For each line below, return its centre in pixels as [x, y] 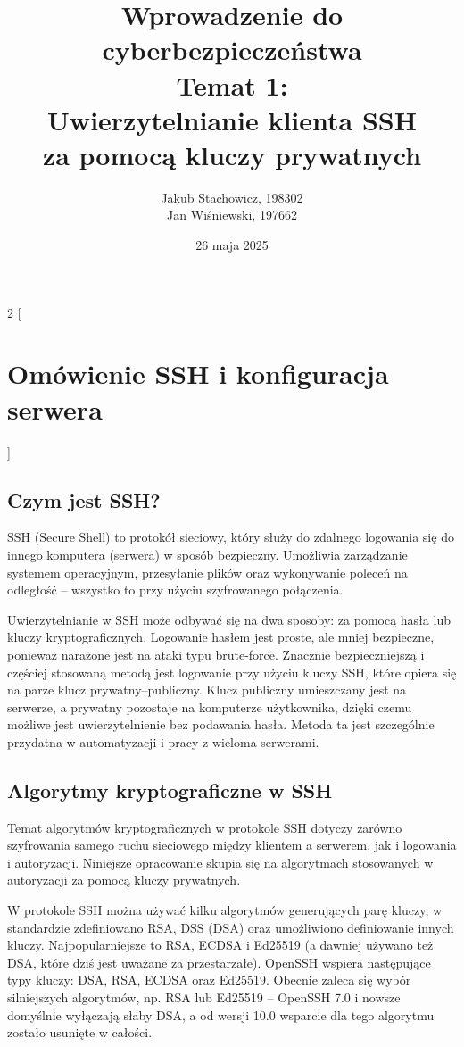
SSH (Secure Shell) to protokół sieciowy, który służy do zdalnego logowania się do [231, 537]
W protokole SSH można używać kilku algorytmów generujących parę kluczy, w [225, 910]
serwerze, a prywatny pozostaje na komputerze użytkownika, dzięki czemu [210, 706]
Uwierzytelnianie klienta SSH [232, 119]
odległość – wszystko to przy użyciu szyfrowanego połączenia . [175, 590]
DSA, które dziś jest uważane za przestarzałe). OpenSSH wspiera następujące [219, 962]
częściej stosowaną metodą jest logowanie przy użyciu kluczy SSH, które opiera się [232, 672]
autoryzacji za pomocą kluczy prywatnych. [124, 880]
